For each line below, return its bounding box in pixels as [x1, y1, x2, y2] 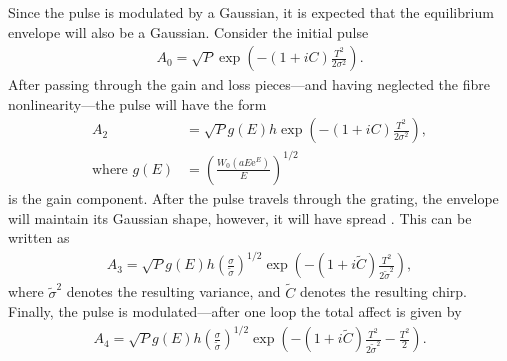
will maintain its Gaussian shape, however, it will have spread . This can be [8, 207, 472, 228]
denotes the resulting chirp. [299, 281, 467, 302]
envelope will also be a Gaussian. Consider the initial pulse [8, 21, 369, 42]
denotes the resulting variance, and [66, 281, 281, 302]
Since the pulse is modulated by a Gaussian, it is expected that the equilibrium [8, 2, 494, 22]
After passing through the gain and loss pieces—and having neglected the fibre [8, 74, 490, 95]
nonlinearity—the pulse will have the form [8, 93, 267, 114]
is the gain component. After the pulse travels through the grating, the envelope [8, 187, 499, 208]
